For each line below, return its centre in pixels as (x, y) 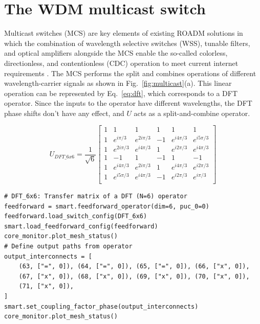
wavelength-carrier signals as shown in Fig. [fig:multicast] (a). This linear (118, 83)
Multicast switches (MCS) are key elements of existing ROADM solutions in (124, 33)
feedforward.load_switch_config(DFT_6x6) (76, 216)
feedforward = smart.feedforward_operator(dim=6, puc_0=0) (107, 206)
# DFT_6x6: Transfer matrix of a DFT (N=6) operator (96, 196)
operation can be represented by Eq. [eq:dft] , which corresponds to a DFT (121, 93)
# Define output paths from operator (68, 246)
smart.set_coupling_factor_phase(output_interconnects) (101, 306)
